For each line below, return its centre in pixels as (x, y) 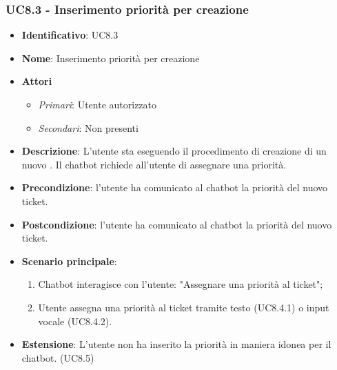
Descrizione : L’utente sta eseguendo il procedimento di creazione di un (174, 151)
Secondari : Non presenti (88, 127)
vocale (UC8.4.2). (75, 321)
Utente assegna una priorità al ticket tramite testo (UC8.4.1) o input (184, 307)
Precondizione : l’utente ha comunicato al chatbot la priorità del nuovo (175, 187)
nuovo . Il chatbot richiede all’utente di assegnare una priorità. (154, 164)
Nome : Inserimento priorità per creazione (111, 58)
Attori (37, 81)
